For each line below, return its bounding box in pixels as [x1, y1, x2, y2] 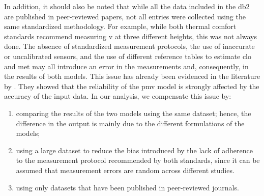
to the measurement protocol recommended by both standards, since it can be [16, 155, 260, 165]
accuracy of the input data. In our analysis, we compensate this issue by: [4, 91, 231, 101]
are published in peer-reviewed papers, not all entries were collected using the [4, 11, 246, 21]
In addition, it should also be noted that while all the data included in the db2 [4, 1, 250, 11]
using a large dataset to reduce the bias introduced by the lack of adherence [16, 145, 253, 155]
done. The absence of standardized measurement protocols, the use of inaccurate [4, 41, 255, 51]
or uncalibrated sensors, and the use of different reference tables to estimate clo [4, 50, 251, 61]
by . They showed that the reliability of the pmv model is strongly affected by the [4, 80, 259, 91]
